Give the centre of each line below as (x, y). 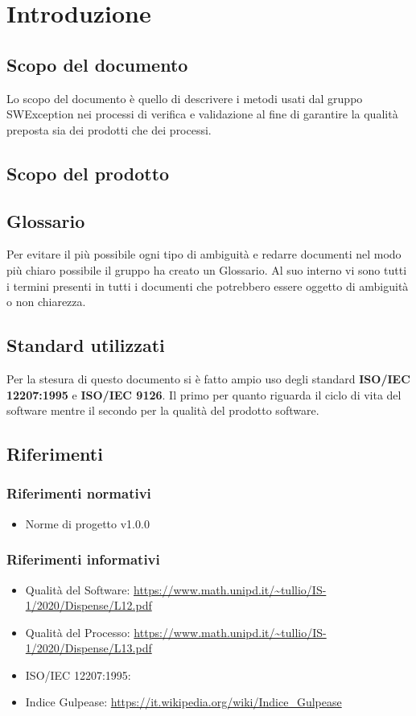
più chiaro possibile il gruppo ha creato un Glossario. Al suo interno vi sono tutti (207, 269)
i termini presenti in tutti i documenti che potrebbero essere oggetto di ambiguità (208, 286)
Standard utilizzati (86, 345)
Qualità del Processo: (78, 632)
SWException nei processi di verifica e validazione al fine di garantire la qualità (202, 114)
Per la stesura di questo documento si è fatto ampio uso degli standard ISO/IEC (208, 378)
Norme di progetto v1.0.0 (87, 523)
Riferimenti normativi (79, 493)
